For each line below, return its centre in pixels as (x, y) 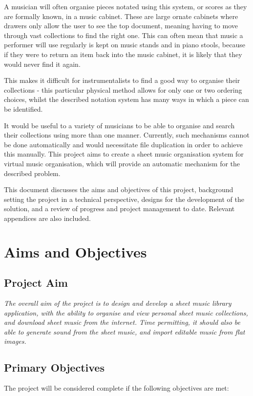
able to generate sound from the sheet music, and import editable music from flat (125, 331)
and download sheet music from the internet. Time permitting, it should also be (122, 322)
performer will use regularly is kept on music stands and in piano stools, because (125, 45)
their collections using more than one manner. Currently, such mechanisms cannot (127, 135)
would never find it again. (42, 64)
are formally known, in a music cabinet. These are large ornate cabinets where (121, 16)
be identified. (23, 109)
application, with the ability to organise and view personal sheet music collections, (126, 312)
